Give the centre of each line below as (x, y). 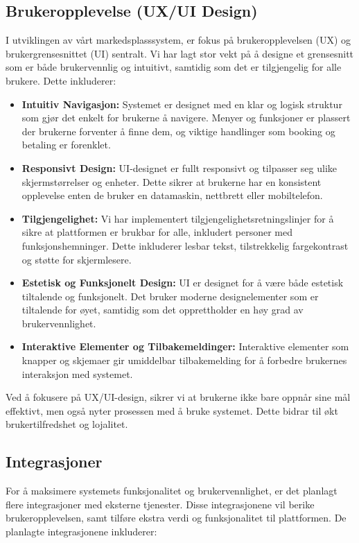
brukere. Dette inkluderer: (61, 80)
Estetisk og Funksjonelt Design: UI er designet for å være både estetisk (183, 283)
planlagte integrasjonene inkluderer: (81, 532)
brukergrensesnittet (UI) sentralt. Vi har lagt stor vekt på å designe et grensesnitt (180, 53)
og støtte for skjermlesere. (77, 259)
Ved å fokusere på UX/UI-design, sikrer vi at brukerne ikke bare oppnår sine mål (178, 397)
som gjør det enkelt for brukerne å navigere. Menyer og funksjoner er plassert (186, 118)
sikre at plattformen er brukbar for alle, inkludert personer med (157, 232)
